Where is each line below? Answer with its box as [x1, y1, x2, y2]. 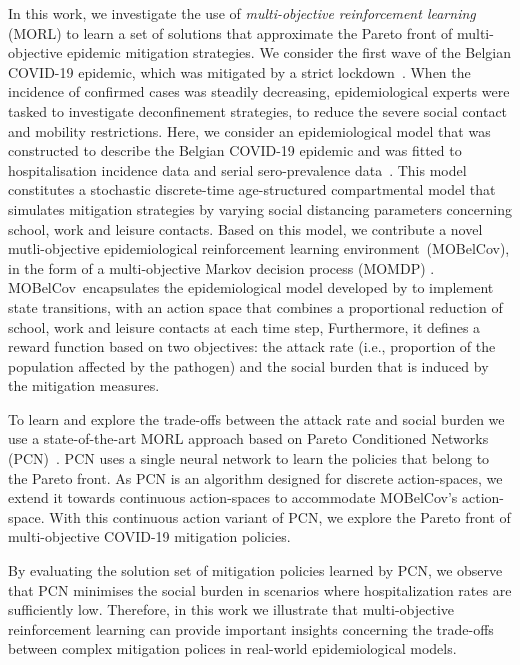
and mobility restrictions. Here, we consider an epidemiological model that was [8, 120, 491, 141]
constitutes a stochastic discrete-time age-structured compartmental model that [8, 179, 496, 200]
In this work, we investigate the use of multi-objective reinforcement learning [8, 3, 476, 23]
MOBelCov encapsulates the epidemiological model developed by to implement [8, 277, 494, 298]
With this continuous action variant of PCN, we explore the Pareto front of [49, 506, 511, 527]
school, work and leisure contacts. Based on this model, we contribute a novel [8, 218, 483, 239]
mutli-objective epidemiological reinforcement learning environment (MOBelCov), [8, 238, 510, 259]
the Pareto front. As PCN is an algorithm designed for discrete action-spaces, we [8, 467, 503, 488]
